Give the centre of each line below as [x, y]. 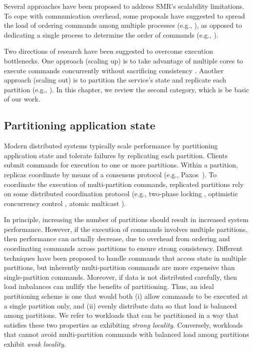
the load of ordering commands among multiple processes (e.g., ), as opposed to [123, 25]
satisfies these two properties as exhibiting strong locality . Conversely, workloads [123, 324]
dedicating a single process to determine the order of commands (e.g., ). [111, 34]
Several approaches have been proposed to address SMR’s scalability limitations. [124, 6]
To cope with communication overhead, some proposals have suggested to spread [125, 15]
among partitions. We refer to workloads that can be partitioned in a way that [121, 315]
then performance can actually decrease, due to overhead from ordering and [117, 238]
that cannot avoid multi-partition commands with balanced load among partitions [126, 334]
